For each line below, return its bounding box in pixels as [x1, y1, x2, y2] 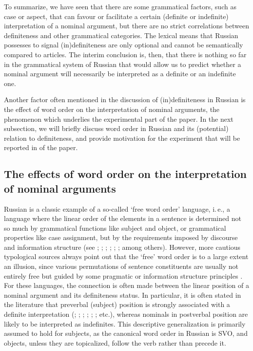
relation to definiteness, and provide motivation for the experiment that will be [4, 132, 240, 143]
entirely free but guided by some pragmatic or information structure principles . [4, 270, 243, 281]
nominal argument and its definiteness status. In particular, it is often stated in [4, 289, 241, 300]
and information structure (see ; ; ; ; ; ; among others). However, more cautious [4, 241, 241, 252]
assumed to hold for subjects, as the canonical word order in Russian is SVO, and [4, 328, 248, 338]
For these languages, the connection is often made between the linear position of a [4, 280, 250, 290]
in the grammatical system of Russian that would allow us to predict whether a [4, 59, 241, 69]
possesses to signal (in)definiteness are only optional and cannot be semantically [4, 40, 243, 50]
